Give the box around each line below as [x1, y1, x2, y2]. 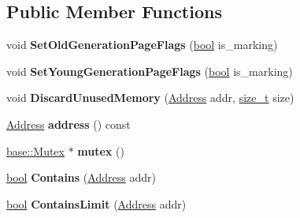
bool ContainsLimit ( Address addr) [6, 195, 187, 212]
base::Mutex [6, 142, 65, 159]
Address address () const [6, 115, 131, 132]
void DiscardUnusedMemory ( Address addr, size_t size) [6, 89, 294, 106]
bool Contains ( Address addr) [6, 169, 156, 186]
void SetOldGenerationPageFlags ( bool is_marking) [6, 36, 278, 53]
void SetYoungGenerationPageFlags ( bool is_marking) [6, 62, 293, 79]
